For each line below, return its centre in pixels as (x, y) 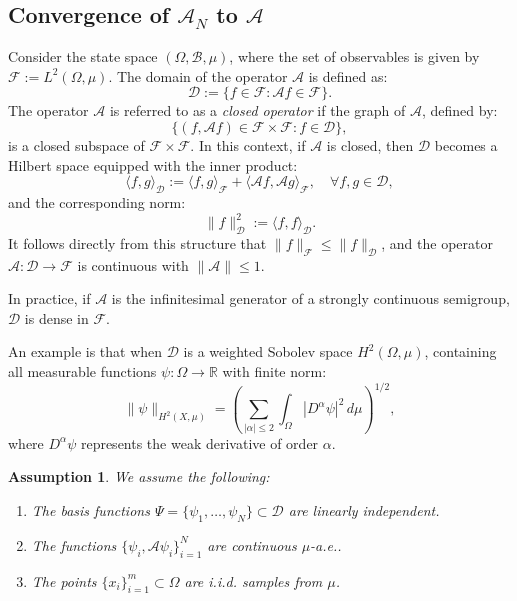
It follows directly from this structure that (137, 242)
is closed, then (370, 144)
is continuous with (133, 264)
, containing (460, 351)
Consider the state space (83, 56)
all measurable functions (82, 371)
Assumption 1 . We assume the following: (139, 476)
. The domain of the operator (198, 75)
